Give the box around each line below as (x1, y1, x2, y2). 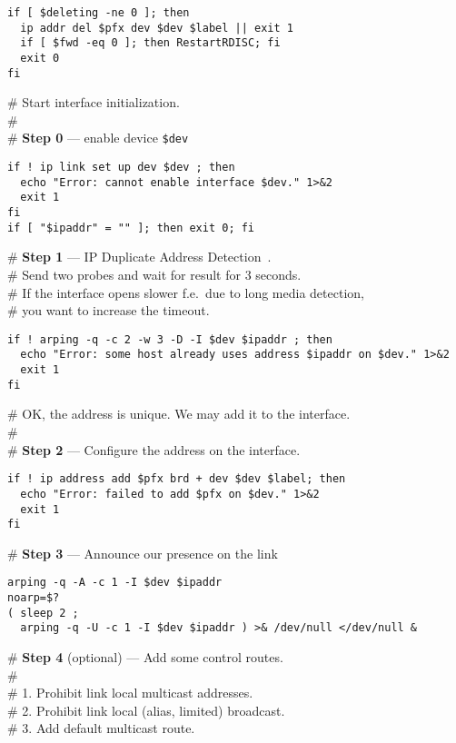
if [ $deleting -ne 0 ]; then (7, 6, 190, 19)
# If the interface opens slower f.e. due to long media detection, (7, 282, 364, 302)
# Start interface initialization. (7, 93, 180, 112)
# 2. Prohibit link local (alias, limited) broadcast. (7, 700, 285, 719)
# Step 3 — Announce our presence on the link (7, 543, 278, 562)
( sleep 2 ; (7, 606, 79, 619)
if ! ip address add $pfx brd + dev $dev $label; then (7, 472, 346, 486)
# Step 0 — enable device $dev (7, 128, 189, 147)
